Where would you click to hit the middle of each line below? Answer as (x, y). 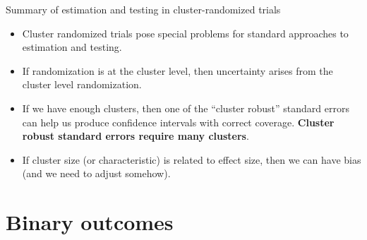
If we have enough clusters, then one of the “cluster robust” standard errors (186, 108)
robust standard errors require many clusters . (136, 136)
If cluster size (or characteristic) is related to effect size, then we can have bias (192, 159)
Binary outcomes (90, 222)
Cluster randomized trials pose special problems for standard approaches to (185, 33)
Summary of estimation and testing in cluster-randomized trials (143, 9)
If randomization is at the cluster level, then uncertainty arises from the (178, 70)
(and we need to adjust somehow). (96, 173)
